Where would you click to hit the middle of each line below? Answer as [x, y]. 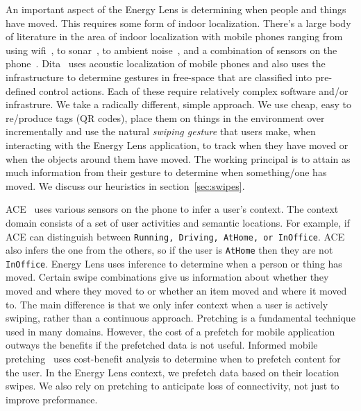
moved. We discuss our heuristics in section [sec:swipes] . [125, 185]
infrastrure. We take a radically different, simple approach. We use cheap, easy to [178, 104]
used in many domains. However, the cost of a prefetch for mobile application [170, 331]
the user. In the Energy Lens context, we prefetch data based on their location [173, 372]
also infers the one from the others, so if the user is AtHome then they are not [169, 250]
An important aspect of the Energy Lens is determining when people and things [176, 9]
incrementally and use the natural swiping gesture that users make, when [161, 131]
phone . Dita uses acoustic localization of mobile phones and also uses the [166, 63]
